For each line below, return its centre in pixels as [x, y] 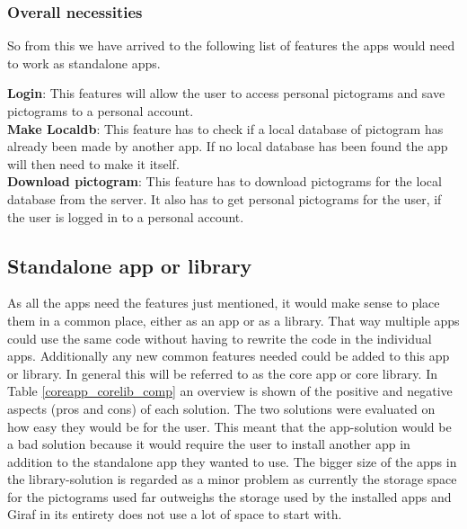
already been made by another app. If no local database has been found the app [228, 146]
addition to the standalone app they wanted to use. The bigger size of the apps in [232, 461]
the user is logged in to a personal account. [126, 216]
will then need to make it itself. [93, 163]
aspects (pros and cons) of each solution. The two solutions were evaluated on [221, 408]
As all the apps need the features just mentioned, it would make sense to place [224, 303]
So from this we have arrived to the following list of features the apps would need [231, 45]
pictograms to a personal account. [101, 111]
